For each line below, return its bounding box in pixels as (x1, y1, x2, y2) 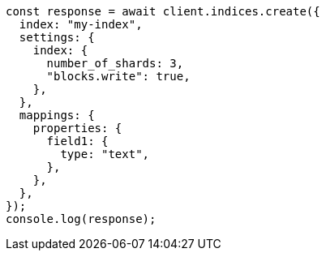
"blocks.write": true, (46, 70, 191, 83)
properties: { (32, 122, 122, 135)
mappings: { (19, 109, 95, 122)
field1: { (46, 135, 109, 148)
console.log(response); (6, 212, 157, 225)
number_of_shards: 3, (46, 57, 184, 70)
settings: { (19, 31, 95, 44)
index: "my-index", (19, 18, 143, 31)
